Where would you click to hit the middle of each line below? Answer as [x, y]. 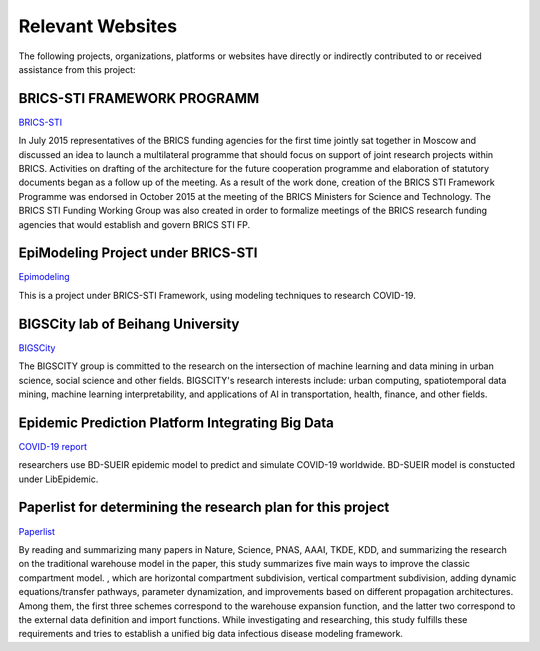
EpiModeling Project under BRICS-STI [138, 253]
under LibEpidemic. [58, 479]
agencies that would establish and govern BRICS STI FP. [134, 224]
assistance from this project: [77, 69]
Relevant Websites [98, 26]
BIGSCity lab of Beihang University [129, 323]
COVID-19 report [52, 446]
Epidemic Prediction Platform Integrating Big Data [176, 422]
